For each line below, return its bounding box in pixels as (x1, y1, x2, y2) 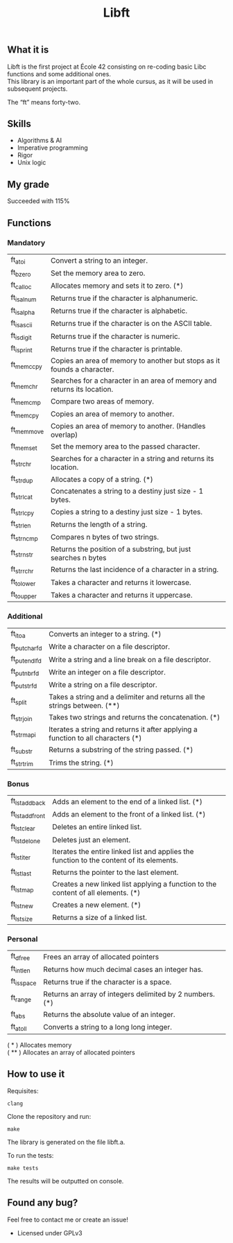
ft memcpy (10, 408, 40, 419)
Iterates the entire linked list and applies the (51, 847, 194, 857)
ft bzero (10, 268, 31, 279)
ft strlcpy (10, 506, 35, 517)
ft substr (10, 744, 33, 755)
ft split (10, 695, 27, 706)
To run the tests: (7, 1151, 54, 1159)
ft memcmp (10, 396, 42, 407)
